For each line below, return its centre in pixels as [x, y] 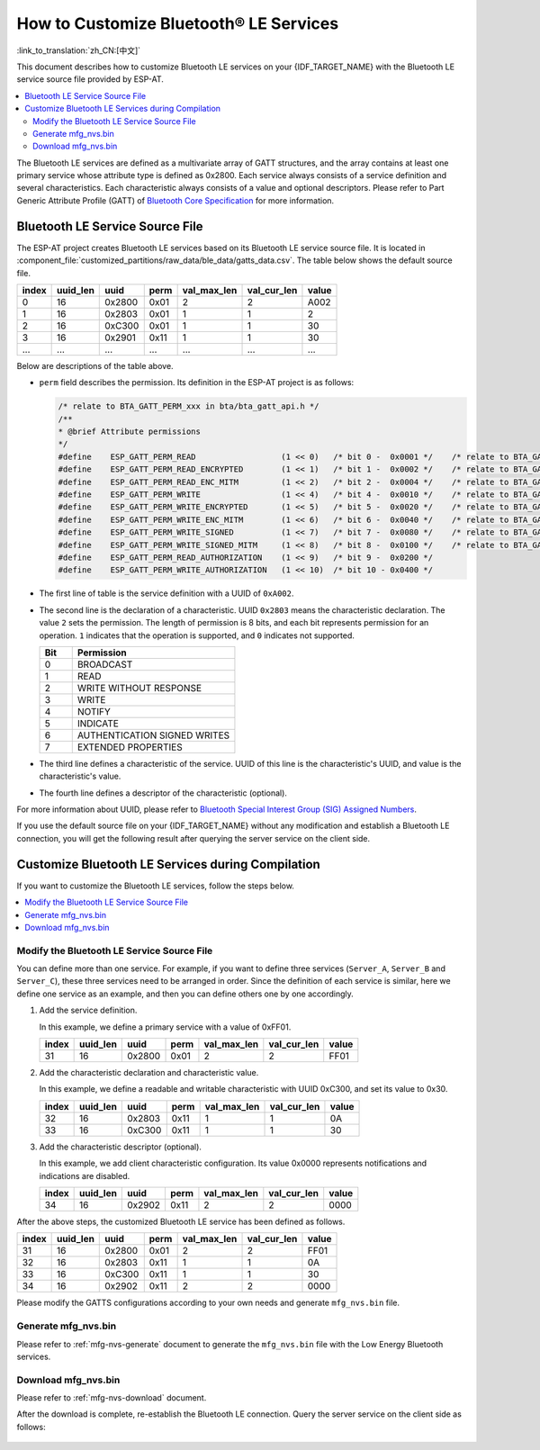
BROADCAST [105, 664]
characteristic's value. [80, 776]
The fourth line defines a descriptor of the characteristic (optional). [163, 793]
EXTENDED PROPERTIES [130, 747]
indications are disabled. [85, 1175]
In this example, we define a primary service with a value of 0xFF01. [165, 1027]
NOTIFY [94, 711]
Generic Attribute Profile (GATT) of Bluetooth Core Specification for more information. [175, 200]
